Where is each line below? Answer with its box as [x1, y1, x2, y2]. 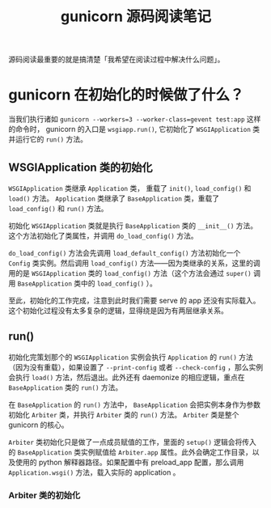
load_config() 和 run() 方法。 [8, 203, 108, 213]
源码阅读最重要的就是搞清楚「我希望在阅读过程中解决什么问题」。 [8, 54, 225, 65]
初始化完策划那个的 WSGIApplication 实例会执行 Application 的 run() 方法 [8, 352, 253, 362]
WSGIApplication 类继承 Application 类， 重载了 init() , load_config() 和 [8, 183, 252, 193]
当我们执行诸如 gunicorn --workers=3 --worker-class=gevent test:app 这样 [8, 114, 261, 124]
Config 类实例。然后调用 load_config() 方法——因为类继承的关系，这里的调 [8, 258, 260, 268]
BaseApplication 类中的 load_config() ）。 [17, 278, 158, 288]
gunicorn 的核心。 [8, 420, 69, 430]
